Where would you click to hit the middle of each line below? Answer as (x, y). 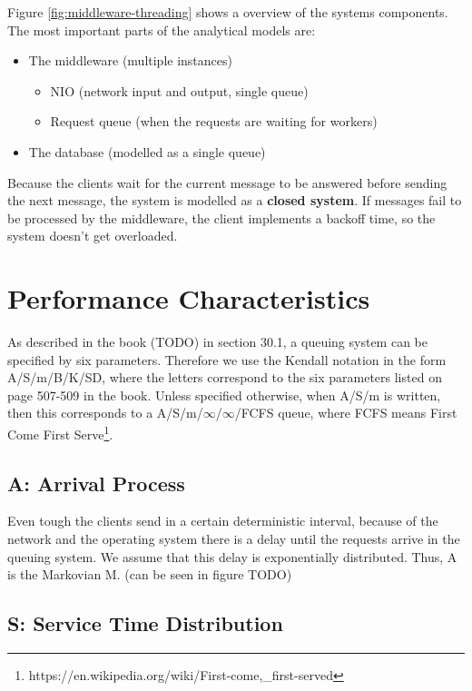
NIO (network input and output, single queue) (179, 90)
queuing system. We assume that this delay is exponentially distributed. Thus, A (232, 556)
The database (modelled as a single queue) (147, 151)
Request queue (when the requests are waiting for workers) (214, 121)
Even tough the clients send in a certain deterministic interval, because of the (223, 521)
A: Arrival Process (96, 483)
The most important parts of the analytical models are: (162, 30)
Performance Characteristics (189, 298)
